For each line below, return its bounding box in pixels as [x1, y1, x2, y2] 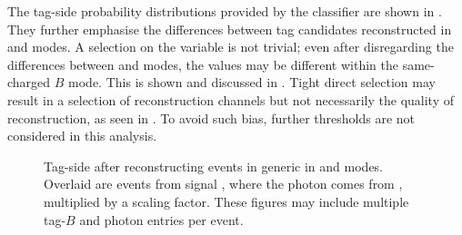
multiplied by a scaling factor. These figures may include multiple [44, 191, 409, 211]
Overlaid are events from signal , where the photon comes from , [44, 174, 403, 193]
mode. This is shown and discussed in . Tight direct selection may [68, 73, 436, 92]
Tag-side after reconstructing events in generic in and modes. [44, 156, 384, 175]
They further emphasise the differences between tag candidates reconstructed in [7, 19, 452, 38]
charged [7, 73, 51, 92]
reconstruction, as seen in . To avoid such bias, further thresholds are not [7, 108, 415, 127]
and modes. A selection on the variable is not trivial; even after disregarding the [7, 37, 454, 56]
